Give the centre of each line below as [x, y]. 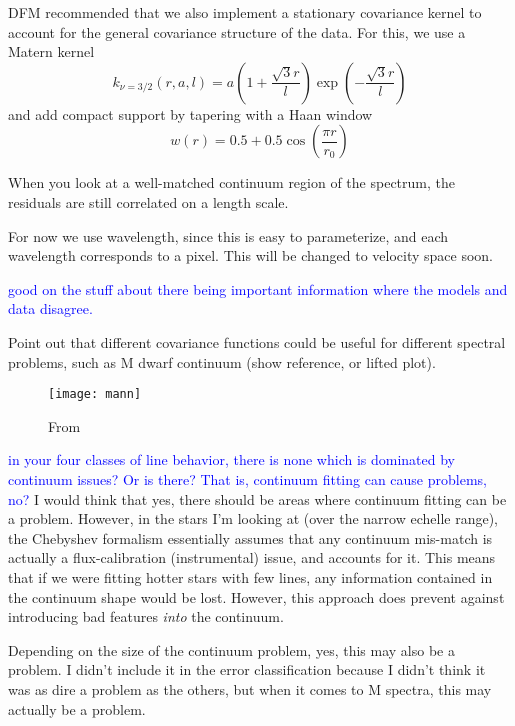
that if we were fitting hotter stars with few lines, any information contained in [250, 576]
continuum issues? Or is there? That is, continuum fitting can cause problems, [247, 478]
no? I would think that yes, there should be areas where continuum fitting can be [257, 498]
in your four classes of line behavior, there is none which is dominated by [231, 459]
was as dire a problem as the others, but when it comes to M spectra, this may [250, 688]
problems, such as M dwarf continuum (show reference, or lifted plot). [222, 361]
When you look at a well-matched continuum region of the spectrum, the [231, 182]
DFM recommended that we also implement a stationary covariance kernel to [245, 12]
